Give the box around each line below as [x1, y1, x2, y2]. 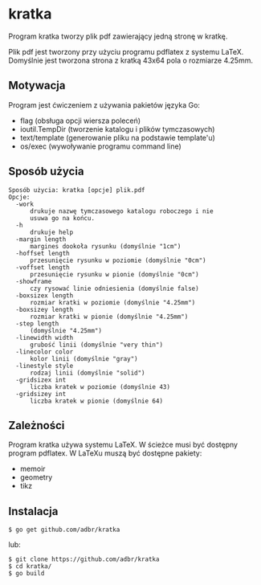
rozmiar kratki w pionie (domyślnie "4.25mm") [29, 313, 189, 321]
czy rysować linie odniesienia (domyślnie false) [29, 284, 199, 292]
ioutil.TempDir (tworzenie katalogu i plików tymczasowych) [19, 124, 215, 133]
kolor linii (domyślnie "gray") [29, 354, 138, 362]
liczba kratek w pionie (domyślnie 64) [29, 397, 163, 405]
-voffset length [15, 263, 70, 272]
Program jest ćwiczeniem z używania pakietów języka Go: [8, 100, 201, 109]
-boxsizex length [15, 291, 74, 300]
